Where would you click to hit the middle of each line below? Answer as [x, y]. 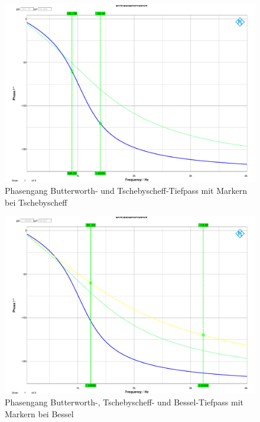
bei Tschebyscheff [36, 202]
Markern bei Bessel [39, 413]
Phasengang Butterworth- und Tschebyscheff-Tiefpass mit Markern [126, 190]
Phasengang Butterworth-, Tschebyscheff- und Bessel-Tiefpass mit [124, 402]
